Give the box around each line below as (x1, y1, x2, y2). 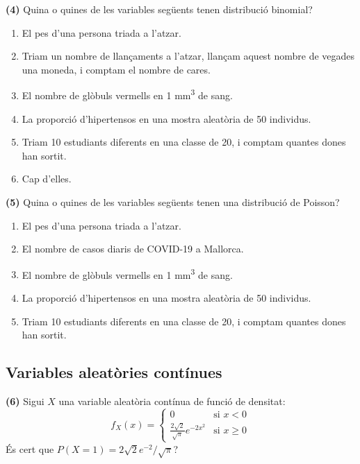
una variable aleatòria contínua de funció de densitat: (58, 394, 286, 409)
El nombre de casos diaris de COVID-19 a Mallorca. (22, 241, 244, 256)
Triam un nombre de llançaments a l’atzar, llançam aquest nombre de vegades (22, 49, 355, 63)
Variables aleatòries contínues (6, 361, 222, 383)
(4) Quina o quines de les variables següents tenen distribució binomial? (6, 2, 313, 16)
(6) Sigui (6, 394, 44, 409)
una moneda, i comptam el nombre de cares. (22, 62, 211, 76)
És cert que (6, 441, 54, 456)
